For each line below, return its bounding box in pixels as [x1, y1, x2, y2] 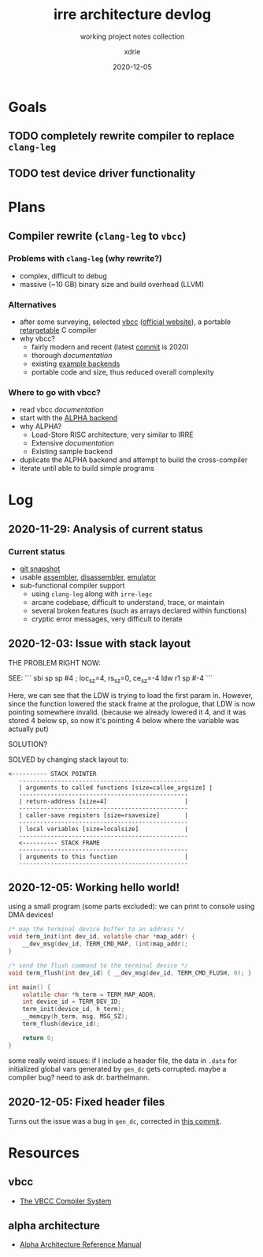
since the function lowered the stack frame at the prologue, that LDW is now [8, 699, 256, 708]
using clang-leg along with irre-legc [31, 589, 153, 599]
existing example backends [31, 359, 120, 368]
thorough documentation [31, 350, 113, 360]
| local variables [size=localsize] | [18, 825, 189, 833]
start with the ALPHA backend [19, 413, 118, 423]
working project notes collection [80, 32, 185, 41]
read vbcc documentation [19, 405, 104, 415]
